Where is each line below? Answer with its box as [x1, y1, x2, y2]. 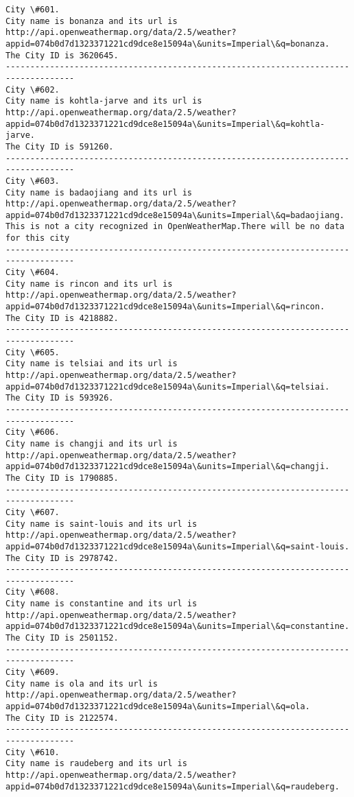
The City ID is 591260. [5, 141, 114, 152]
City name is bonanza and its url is [5, 16, 178, 26]
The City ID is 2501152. [5, 633, 119, 643]
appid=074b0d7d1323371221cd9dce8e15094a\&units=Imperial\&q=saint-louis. [5, 541, 350, 551]
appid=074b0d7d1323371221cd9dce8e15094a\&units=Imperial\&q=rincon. [5, 302, 325, 312]
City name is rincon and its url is [5, 278, 173, 289]
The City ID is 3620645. [5, 50, 119, 60]
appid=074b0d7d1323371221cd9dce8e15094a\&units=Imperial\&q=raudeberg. [5, 781, 340, 792]
